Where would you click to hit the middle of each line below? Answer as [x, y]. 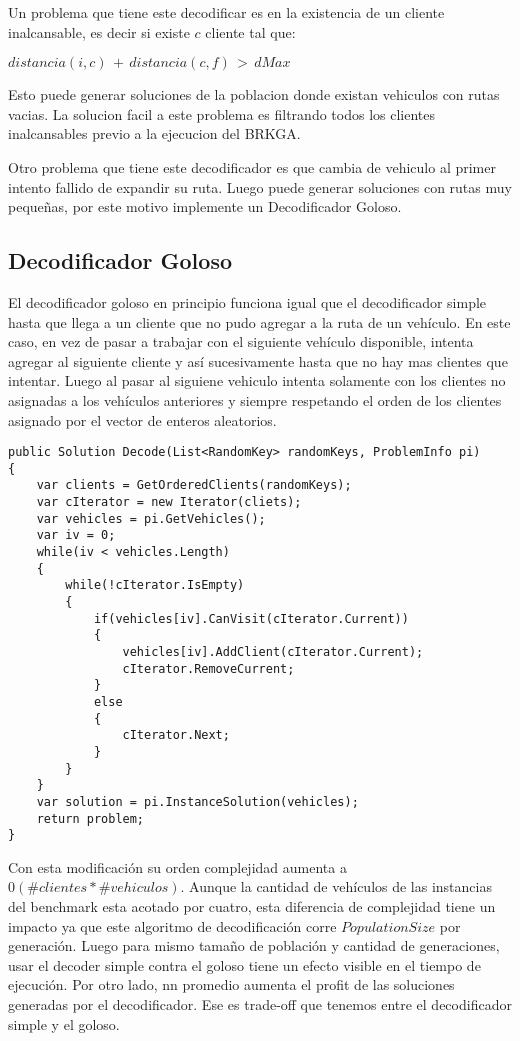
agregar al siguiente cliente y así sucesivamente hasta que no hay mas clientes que [258, 360]
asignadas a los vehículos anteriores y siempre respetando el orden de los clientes [255, 399]
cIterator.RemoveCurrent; [208, 668]
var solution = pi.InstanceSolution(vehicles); [197, 801]
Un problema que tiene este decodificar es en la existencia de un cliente [226, 12]
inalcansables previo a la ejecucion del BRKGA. [154, 133]
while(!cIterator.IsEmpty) [155, 585]
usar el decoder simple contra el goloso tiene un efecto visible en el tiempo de [244, 964]
